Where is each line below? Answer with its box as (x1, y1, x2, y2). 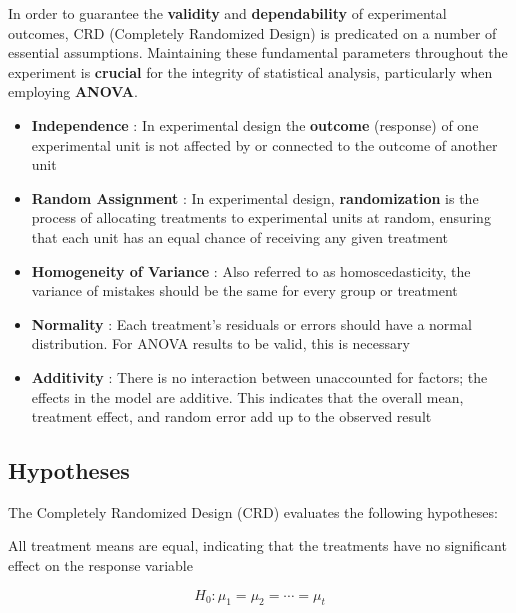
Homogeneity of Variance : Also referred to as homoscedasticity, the (31, 260, 471, 281)
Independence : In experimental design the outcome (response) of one (31, 114, 479, 135)
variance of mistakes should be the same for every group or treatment (31, 280, 458, 301)
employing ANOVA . (8, 81, 138, 102)
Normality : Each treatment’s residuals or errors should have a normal (31, 313, 472, 334)
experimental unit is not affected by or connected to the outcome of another (31, 134, 498, 155)
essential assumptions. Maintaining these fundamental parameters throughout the (8, 42, 508, 63)
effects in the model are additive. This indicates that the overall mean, (31, 386, 464, 407)
